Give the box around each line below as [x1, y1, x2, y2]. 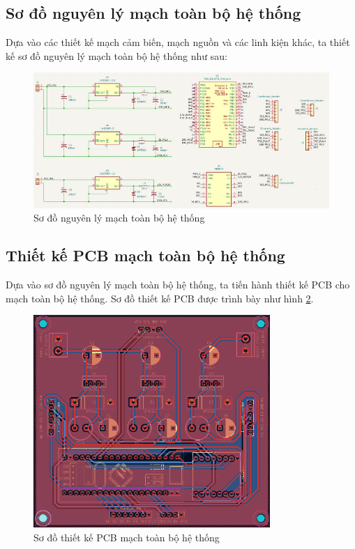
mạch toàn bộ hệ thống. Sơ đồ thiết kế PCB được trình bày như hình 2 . [6, 291, 314, 305]
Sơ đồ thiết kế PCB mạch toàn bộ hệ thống [33, 530, 220, 545]
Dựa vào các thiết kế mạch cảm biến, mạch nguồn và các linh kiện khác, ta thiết [6, 35, 350, 49]
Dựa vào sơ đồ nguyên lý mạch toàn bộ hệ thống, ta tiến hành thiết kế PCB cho [6, 277, 350, 292]
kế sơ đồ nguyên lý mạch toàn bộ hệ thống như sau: [6, 48, 227, 63]
